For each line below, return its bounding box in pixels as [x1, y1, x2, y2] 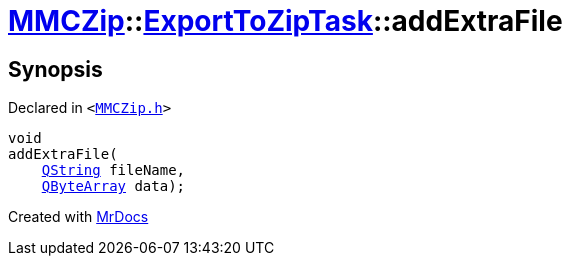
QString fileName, [41, 162, 186, 179]
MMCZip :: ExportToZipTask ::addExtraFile [8, 4, 563, 38]
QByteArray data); [41, 178, 186, 195]
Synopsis [8, 56, 103, 82]
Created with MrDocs [8, 208, 149, 226]
